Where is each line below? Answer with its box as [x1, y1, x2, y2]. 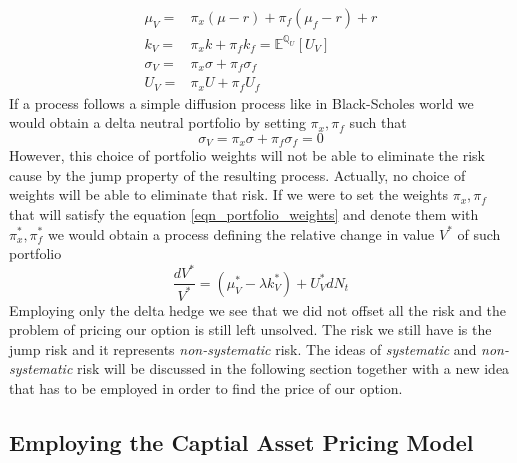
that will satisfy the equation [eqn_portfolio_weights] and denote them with [9, 203, 479, 224]
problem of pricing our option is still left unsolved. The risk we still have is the [9, 319, 492, 340]
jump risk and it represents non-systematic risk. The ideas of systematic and [9, 338, 477, 359]
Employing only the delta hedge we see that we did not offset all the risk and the [9, 299, 507, 320]
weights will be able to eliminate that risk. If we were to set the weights [9, 184, 448, 205]
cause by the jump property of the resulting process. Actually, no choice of [9, 164, 466, 185]
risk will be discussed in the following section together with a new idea [77, 358, 510, 379]
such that [349, 112, 407, 133]
